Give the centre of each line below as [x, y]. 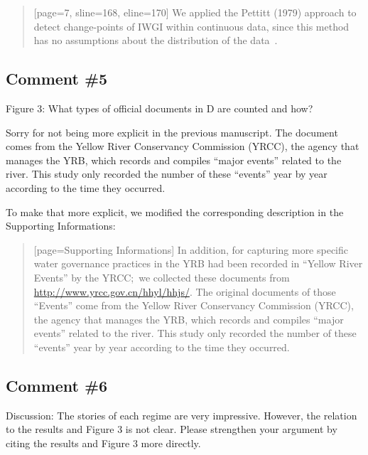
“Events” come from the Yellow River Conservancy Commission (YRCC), [194, 305]
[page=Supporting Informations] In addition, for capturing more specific [191, 249]
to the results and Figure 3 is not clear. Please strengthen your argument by [172, 429]
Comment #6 [57, 385]
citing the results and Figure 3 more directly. [103, 443]
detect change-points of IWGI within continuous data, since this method [191, 26]
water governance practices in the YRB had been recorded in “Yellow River [198, 263]
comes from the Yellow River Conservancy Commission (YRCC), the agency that [183, 146]
